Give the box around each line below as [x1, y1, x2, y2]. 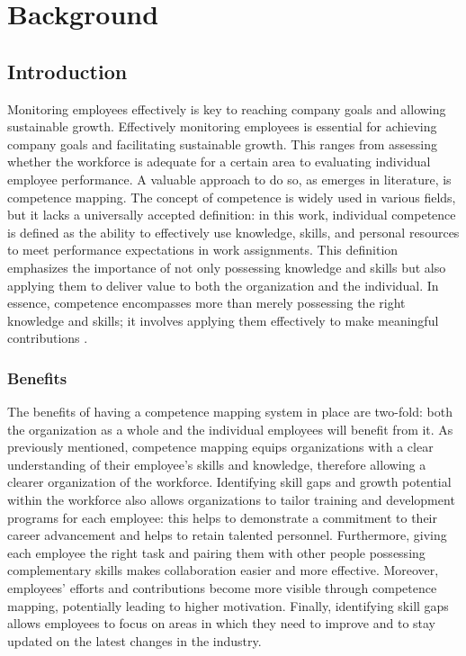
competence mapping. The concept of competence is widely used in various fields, [7, 187, 456, 206]
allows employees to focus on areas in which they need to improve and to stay [7, 614, 436, 633]
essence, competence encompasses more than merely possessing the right [7, 293, 406, 312]
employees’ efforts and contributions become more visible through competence [7, 579, 437, 598]
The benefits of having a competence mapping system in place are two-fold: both [7, 402, 453, 421]
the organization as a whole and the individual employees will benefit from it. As [7, 419, 453, 438]
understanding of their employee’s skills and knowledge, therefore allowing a [7, 454, 426, 473]
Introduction [7, 57, 128, 85]
